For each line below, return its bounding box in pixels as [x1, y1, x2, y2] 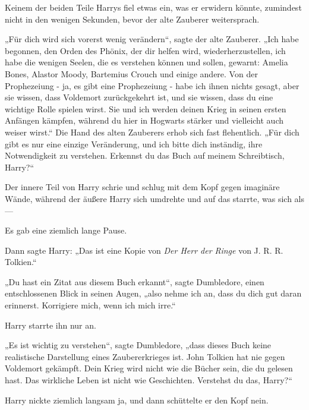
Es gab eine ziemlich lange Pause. [5, 224, 127, 236]
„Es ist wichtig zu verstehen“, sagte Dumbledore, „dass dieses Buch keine [5, 339, 272, 351]
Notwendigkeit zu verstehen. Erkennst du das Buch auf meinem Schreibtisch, [5, 149, 285, 162]
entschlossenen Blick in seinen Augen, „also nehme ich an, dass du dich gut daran [5, 287, 302, 299]
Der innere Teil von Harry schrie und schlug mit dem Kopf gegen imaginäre [5, 181, 280, 193]
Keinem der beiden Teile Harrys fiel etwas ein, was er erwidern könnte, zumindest [5, 1, 302, 13]
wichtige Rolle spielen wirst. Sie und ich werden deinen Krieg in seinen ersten [5, 102, 286, 115]
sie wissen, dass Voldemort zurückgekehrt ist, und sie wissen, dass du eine [5, 91, 273, 103]
